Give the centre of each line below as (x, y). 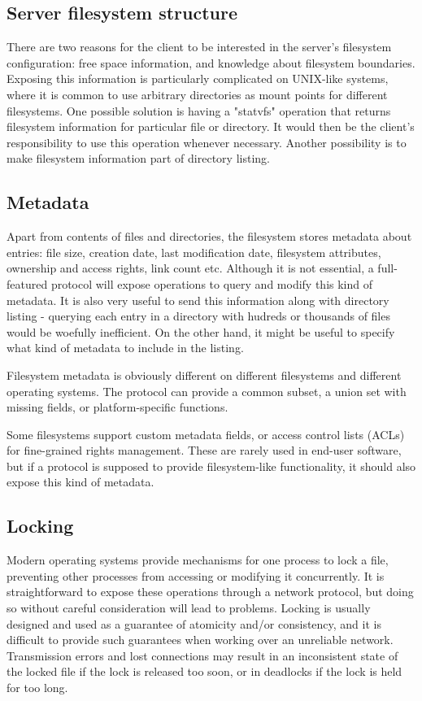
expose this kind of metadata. (80, 482)
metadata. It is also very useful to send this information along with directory (198, 300)
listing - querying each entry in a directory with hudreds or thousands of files (198, 316)
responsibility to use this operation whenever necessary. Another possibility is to (207, 142)
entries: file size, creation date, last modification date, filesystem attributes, (194, 252)
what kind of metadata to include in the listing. (125, 348)
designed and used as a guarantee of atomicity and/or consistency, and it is (194, 623)
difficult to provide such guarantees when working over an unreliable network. (200, 640)
